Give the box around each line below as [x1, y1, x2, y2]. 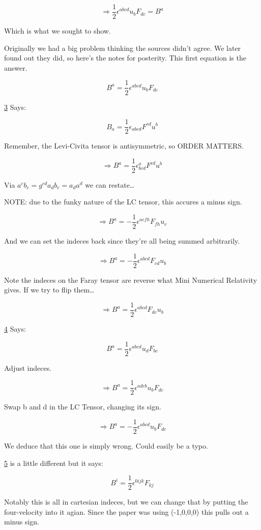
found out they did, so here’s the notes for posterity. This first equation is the [4, 52, 246, 63]
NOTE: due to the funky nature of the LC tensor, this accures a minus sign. [4, 196, 242, 207]
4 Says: [4, 323, 26, 334]
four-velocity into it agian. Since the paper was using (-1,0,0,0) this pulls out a [4, 506, 249, 517]
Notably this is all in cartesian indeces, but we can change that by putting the [4, 496, 248, 507]
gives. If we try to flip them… [4, 284, 95, 295]
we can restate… [85, 179, 135, 190]
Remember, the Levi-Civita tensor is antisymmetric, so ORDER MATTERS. [4, 140, 244, 151]
